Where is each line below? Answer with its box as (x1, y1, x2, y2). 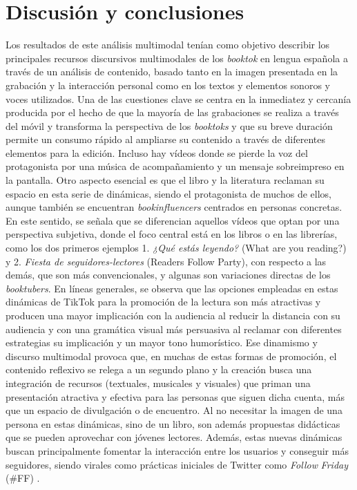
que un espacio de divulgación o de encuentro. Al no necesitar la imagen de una (6, 403, 342, 417)
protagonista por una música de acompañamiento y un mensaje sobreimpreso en (6, 159, 345, 173)
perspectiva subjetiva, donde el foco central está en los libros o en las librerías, (6, 227, 338, 241)
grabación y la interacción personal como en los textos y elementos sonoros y (6, 77, 330, 92)
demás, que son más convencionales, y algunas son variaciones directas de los (6, 267, 331, 282)
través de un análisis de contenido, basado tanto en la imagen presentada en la (6, 64, 338, 79)
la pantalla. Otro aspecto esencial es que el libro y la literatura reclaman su (6, 173, 325, 187)
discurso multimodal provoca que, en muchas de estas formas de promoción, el (6, 348, 337, 363)
